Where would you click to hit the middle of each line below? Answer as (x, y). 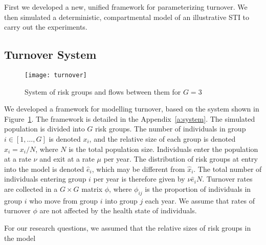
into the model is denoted (44, 169)
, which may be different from (138, 169)
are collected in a (31, 188)
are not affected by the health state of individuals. (118, 210)
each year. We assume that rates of (200, 200)
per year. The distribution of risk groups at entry (181, 159)
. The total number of (228, 169)
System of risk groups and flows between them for (103, 91)
